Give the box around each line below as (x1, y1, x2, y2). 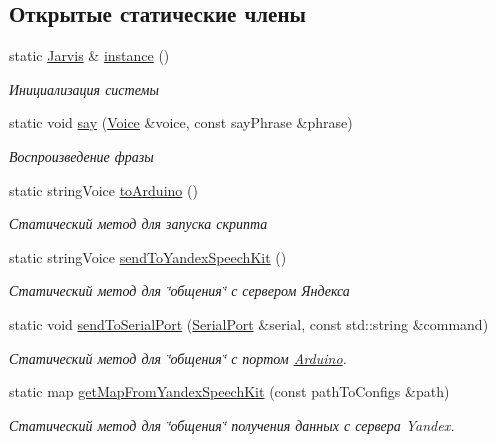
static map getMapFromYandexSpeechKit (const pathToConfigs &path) (9, 381, 450, 402)
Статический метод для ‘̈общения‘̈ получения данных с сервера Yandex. (9, 414, 455, 435)
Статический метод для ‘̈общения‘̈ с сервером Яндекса (9, 280, 350, 301)
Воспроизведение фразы (9, 145, 154, 166)
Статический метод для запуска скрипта (9, 213, 268, 234)
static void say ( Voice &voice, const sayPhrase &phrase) (9, 112, 353, 133)
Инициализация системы (9, 78, 159, 99)
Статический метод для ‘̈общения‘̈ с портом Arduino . (9, 347, 347, 368)
